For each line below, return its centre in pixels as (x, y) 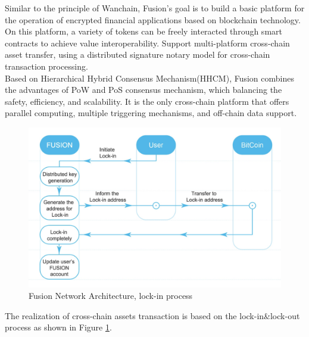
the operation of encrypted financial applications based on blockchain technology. (153, 19)
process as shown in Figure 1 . (58, 327)
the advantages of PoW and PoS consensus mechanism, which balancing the (143, 90)
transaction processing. (46, 66)
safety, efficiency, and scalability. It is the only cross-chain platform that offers (147, 101)
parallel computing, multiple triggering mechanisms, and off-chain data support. (151, 113)
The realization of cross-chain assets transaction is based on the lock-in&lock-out (152, 315)
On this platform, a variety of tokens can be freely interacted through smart (143, 31)
